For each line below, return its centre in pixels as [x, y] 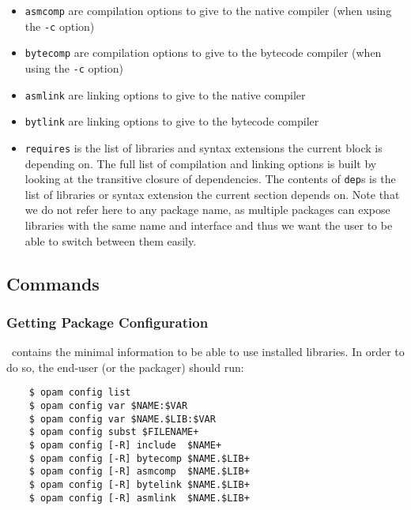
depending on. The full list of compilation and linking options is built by [201, 163]
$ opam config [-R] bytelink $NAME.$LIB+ [139, 485]
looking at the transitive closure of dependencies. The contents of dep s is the [210, 179]
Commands [53, 283]
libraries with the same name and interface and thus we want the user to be [209, 225]
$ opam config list [80, 393]
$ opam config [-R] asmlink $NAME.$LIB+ [139, 498]
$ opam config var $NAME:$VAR [108, 406]
